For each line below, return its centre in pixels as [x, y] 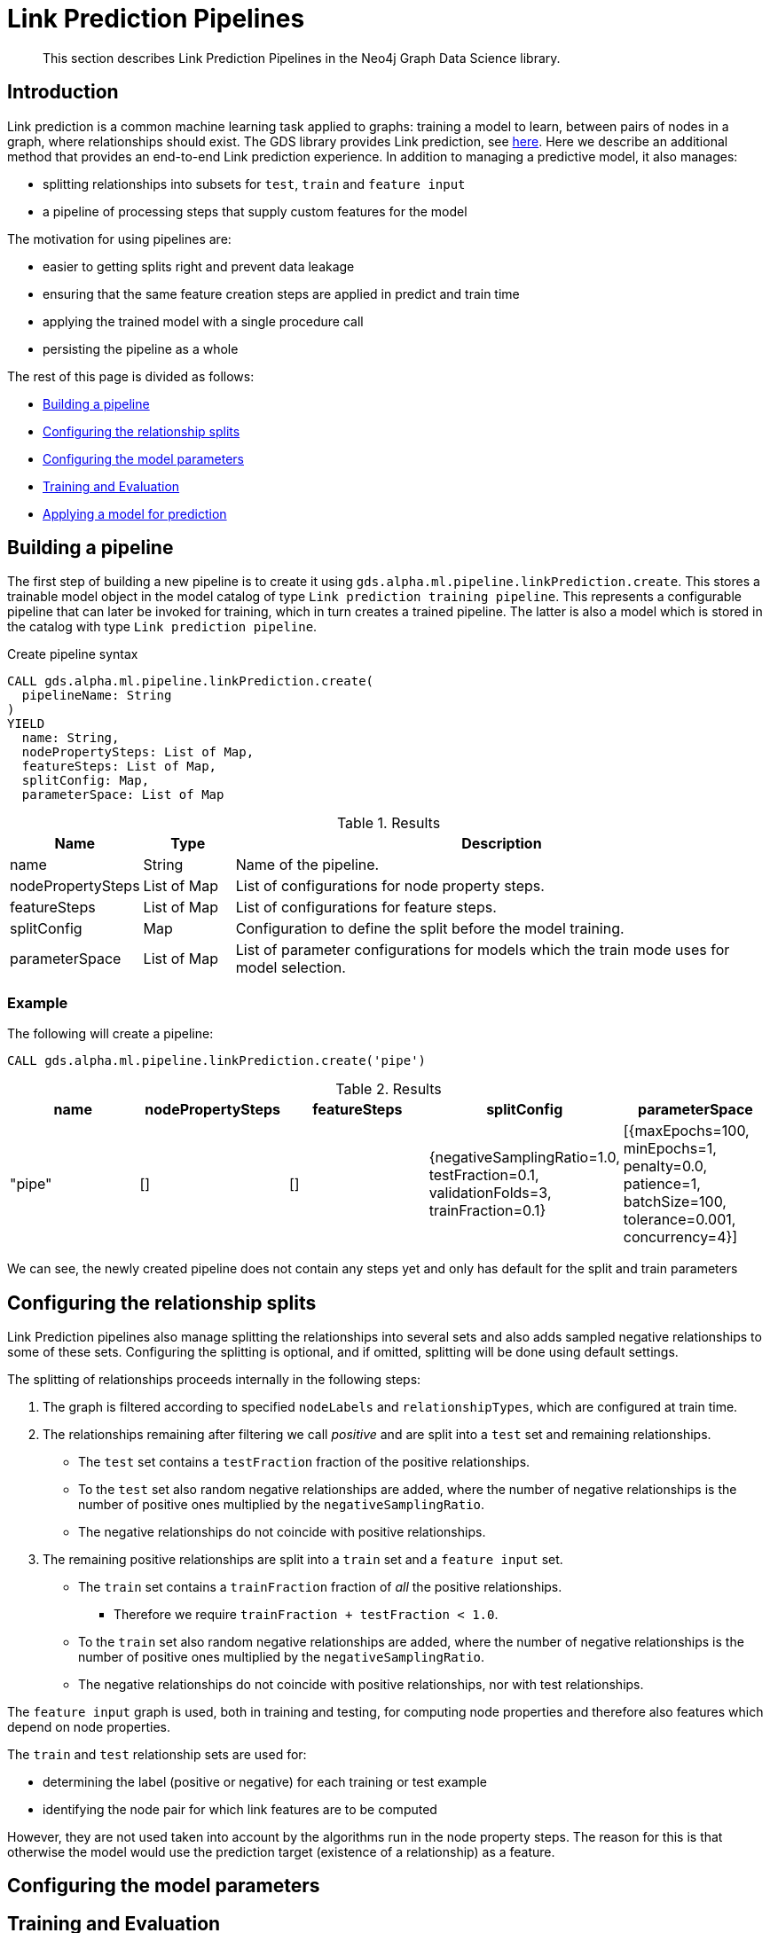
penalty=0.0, [665, 1166]
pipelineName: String [97, 696]
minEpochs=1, [670, 1149]
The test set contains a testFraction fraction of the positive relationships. [304, 1462]
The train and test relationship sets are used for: [157, 1755]
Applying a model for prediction [135, 513]
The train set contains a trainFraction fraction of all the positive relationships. [320, 1587]
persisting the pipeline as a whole [141, 348]
